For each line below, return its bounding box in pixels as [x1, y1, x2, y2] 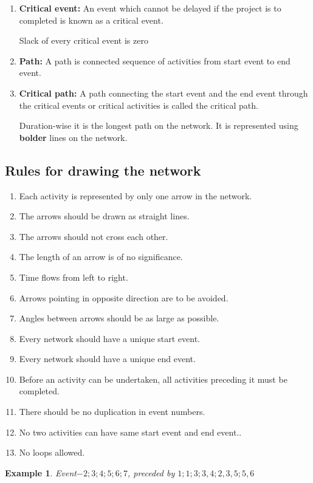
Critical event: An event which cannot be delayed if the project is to [19, 2, 281, 14]
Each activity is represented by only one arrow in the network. [19, 189, 252, 202]
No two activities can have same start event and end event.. [19, 425, 242, 438]
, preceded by [128, 466, 175, 479]
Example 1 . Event [5, 466, 77, 479]
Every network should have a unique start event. [19, 332, 200, 344]
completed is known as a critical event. [19, 13, 163, 26]
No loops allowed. [19, 446, 85, 459]
